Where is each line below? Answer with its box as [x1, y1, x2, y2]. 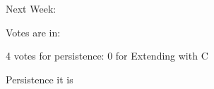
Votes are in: [6, 25, 61, 39]
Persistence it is [6, 71, 73, 86]
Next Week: [6, 1, 57, 15]
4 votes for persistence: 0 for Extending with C [6, 48, 208, 63]
